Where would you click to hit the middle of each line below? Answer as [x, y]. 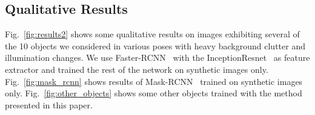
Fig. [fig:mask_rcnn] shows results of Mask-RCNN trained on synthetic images [154, 81]
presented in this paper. [49, 104]
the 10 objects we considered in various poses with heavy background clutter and [155, 45]
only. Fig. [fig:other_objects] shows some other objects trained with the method [154, 93]
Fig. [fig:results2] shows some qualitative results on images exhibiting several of [152, 34]
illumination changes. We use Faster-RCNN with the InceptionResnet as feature [157, 57]
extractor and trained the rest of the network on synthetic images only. [137, 69]
